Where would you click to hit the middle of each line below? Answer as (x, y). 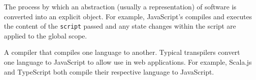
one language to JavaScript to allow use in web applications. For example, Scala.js (128, 62)
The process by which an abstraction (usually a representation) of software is (120, 6)
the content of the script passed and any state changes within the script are (120, 26)
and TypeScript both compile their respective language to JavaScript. (109, 71)
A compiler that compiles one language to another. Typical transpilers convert (122, 52)
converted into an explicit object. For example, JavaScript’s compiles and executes (128, 16)
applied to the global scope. (46, 35)
